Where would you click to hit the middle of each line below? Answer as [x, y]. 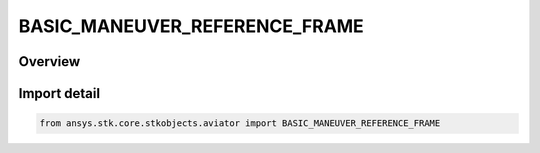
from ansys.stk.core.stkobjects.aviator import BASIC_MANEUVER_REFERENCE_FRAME [240, 123]
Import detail [59, 93]
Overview [49, 61]
